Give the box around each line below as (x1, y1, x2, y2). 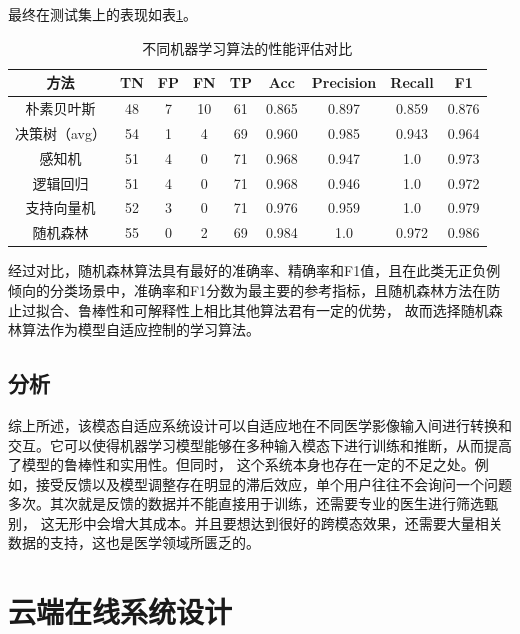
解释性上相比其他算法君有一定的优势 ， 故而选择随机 (147, 299, 489, 320)
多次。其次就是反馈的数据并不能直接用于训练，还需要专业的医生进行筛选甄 (8, 493, 498, 514)
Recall (390, 72, 434, 93)
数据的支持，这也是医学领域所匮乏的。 (8, 532, 260, 553)
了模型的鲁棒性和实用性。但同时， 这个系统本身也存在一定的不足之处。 (8, 454, 475, 475)
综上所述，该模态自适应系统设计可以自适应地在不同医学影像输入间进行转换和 (8, 414, 512, 435)
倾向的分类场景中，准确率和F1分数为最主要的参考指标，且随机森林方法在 (8, 279, 487, 300)
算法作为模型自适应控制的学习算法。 (21, 319, 260, 340)
